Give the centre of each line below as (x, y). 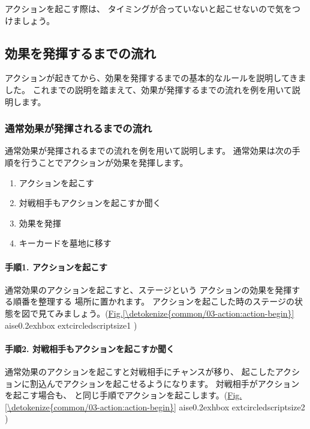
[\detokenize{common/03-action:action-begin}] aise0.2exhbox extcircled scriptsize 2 (155, 406)
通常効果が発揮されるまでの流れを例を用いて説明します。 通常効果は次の (148, 151)
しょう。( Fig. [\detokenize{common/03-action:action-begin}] (183, 313)
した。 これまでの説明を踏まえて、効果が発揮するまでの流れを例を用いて (148, 89)
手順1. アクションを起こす (56, 266)
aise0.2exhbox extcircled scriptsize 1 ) (71, 325)
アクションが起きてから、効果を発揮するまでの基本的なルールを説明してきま (156, 78)
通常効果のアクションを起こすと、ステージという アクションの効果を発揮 (148, 289)
